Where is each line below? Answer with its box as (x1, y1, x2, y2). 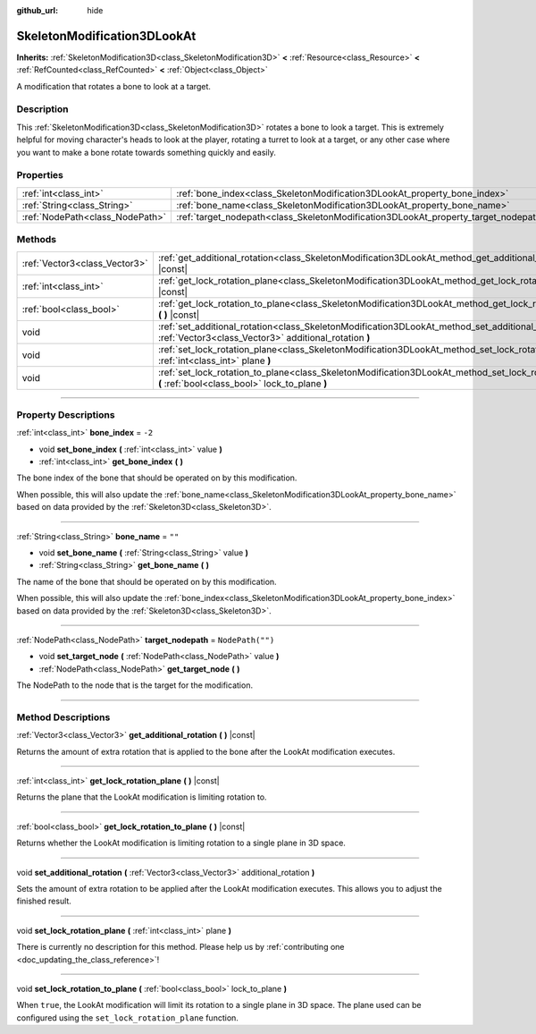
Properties (16, 169, 64, 182)
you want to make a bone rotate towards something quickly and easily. (16, 147, 276, 157)
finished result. (16, 895, 71, 907)
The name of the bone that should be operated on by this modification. (16, 576, 277, 587)
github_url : (16, 5, 58, 15)
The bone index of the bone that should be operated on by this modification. (16, 472, 297, 483)
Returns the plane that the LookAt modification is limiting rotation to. (16, 792, 267, 802)
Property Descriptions (16, 408, 115, 420)
